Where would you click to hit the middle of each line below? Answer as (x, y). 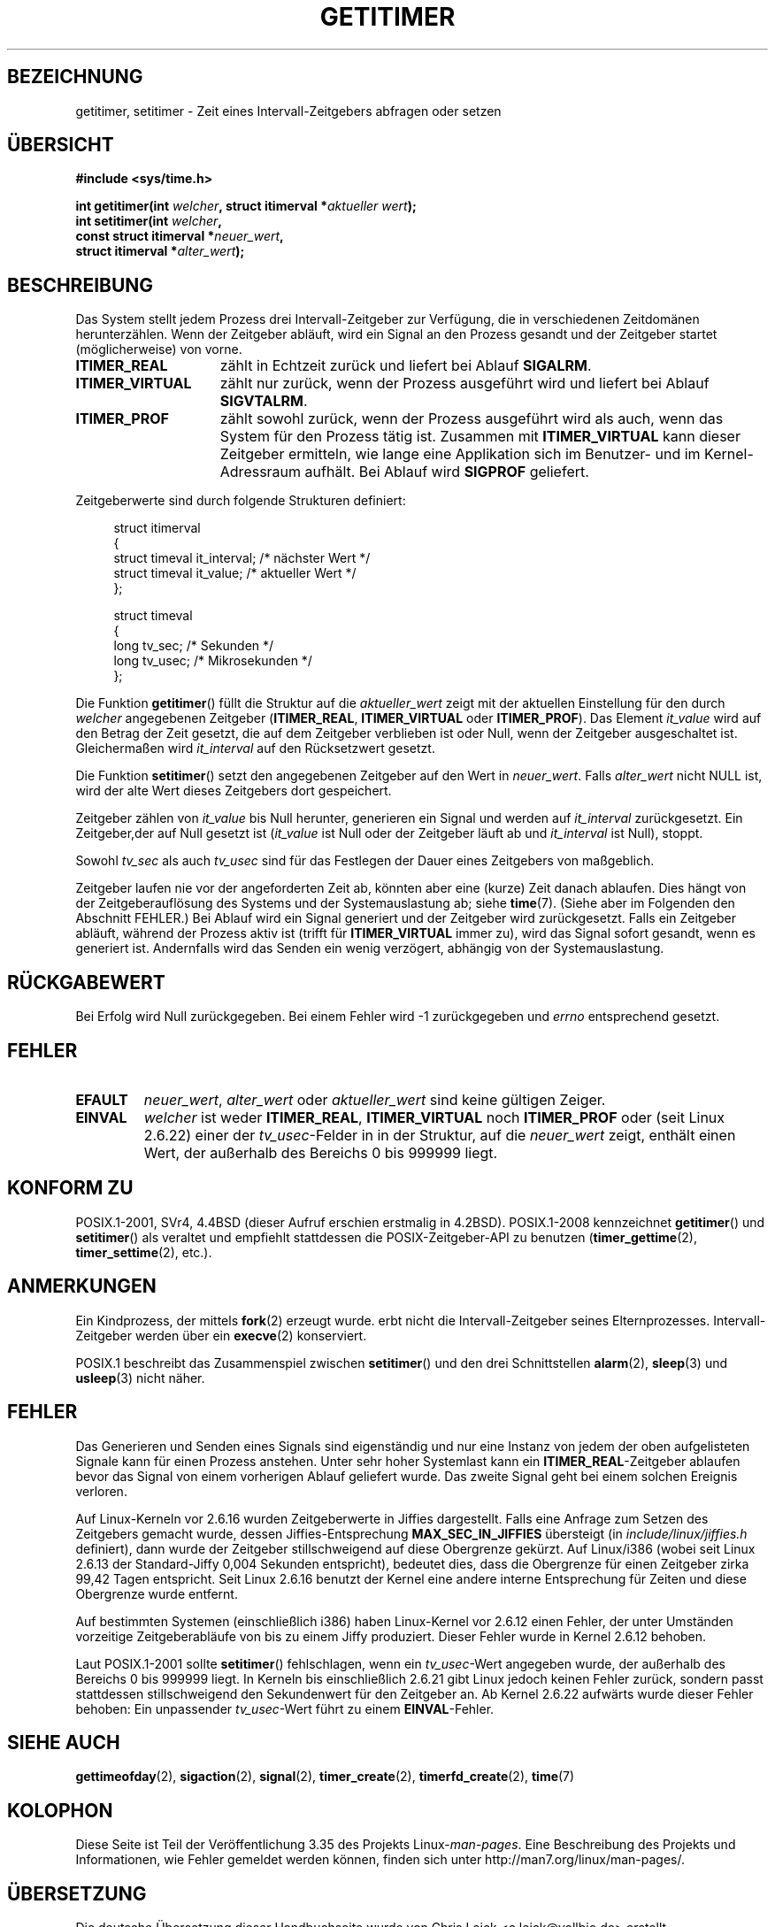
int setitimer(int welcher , (149, 221)
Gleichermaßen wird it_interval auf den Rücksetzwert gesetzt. (255, 749)
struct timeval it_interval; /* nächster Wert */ (242, 558)
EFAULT (102, 1099)
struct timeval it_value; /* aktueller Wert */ (235, 573)
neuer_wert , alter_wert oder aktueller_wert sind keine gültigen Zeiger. (375, 1099)
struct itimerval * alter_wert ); (160, 251)
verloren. (101, 1491)
